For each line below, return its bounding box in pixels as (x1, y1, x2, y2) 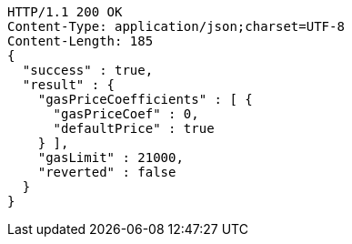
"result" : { (22, 77, 116, 92)
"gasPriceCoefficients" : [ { (37, 92, 253, 107)
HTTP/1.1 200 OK (7, 5, 123, 19)
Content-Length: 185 (7, 34, 154, 48)
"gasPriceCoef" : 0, (53, 107, 199, 121)
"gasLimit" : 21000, (37, 150, 184, 165)
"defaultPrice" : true (53, 121, 215, 136)
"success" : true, (22, 63, 154, 77)
